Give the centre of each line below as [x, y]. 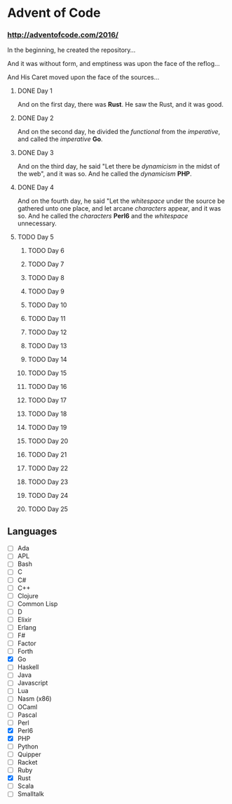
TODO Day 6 [46, 251]
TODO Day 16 [47, 387]
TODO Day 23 [48, 482]
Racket [27, 762]
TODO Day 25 [48, 509]
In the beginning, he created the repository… [71, 50]
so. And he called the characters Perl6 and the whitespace [103, 216]
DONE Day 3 [35, 153]
